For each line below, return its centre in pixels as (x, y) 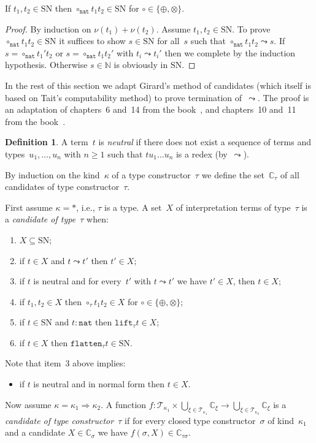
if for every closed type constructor (190, 420)
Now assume (28, 404)
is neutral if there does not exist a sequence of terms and (205, 142)
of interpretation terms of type (233, 207)
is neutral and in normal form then (99, 384)
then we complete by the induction (230, 52)
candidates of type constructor (62, 187)
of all (290, 174)
